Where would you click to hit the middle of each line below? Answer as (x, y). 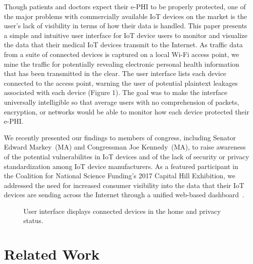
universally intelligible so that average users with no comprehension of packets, (122, 102)
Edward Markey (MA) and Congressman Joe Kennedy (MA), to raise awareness (125, 147)
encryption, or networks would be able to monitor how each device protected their (127, 111)
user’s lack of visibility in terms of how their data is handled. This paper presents (126, 26)
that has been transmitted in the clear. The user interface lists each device (115, 73)
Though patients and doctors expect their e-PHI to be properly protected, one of (125, 6)
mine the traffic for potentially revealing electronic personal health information (122, 64)
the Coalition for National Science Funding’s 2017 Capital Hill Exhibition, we (120, 176)
